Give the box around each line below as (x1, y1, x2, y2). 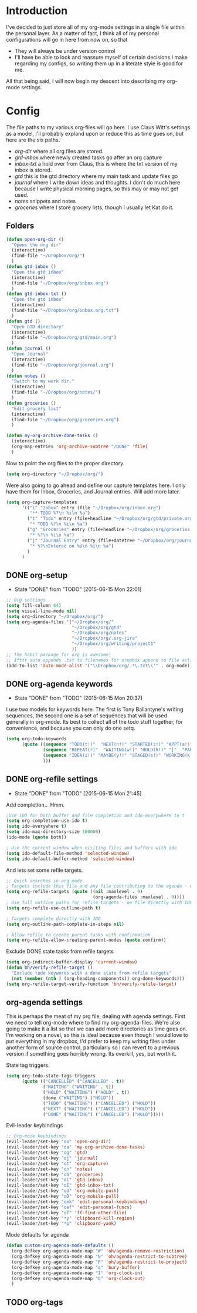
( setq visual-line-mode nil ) (6, 608, 77, 614)
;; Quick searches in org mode (6, 878, 83, 884)
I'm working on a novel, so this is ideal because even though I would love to (6, 1032, 189, 1039)
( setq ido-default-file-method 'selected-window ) (6, 850, 130, 856)
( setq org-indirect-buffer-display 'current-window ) (6, 959, 138, 965)
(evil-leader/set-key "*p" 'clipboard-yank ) (6, 1221, 117, 1227)
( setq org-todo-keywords (6, 736, 67, 742)
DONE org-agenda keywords (6, 679, 113, 689)
